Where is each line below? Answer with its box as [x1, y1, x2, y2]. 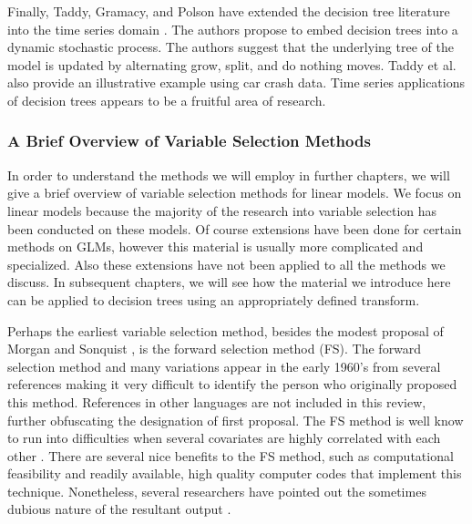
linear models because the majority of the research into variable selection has [7, 200, 437, 220]
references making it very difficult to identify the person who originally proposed [7, 375, 457, 394]
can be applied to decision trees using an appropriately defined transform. [7, 290, 420, 309]
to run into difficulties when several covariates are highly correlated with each [7, 428, 441, 447]
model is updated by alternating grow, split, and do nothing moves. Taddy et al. [7, 55, 457, 74]
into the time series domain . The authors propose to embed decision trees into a [7, 19, 458, 38]
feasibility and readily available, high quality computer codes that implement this [7, 464, 462, 483]
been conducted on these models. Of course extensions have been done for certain [7, 219, 462, 238]
